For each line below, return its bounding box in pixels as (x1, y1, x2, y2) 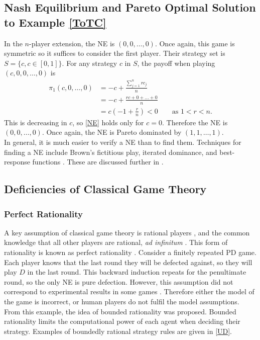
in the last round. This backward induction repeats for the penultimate (27, 267, 246, 277)
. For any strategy (62, 57, 117, 68)
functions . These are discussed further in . (32, 156, 164, 167)
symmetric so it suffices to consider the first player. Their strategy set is (4, 48, 225, 58)
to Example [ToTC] (4, 14, 106, 30)
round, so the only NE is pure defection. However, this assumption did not (4, 276, 233, 287)
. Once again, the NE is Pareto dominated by (42, 127, 182, 137)
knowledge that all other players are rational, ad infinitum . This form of (4, 237, 228, 247)
